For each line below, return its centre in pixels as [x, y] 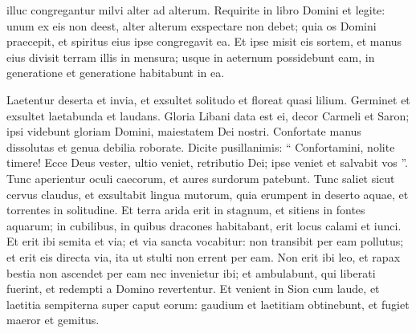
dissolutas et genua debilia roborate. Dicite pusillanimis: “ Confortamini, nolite [201, 146]
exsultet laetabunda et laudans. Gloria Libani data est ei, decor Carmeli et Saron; [208, 115]
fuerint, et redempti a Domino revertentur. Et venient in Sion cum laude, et [193, 288]
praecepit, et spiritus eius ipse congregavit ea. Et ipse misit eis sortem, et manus [204, 41]
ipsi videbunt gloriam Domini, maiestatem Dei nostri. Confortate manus [184, 131]
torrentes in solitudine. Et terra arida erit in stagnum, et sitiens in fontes [186, 210]
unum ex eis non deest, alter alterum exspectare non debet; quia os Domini [192, 25]
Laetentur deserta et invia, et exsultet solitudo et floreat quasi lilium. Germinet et [208, 99]
